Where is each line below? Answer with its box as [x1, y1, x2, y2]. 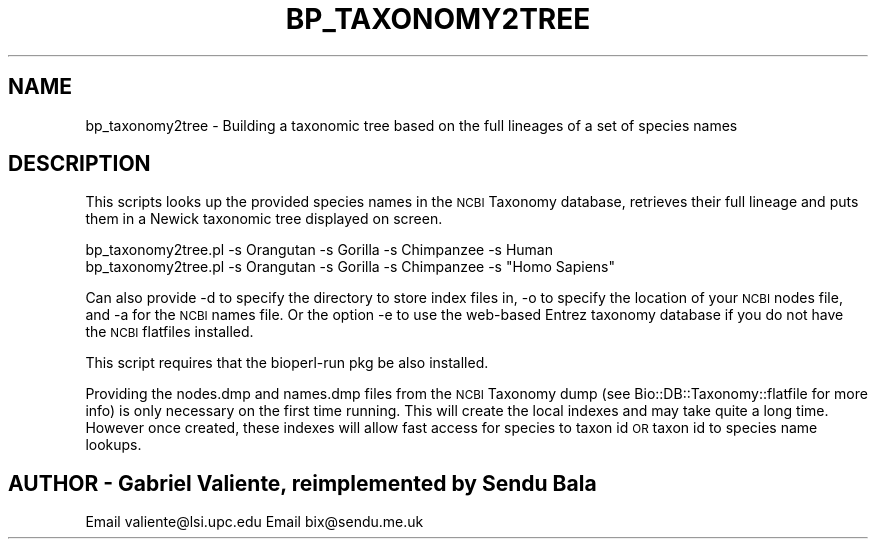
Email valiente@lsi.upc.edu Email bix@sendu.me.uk [85, 513, 424, 531]
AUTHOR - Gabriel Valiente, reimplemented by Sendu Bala [8, 470, 597, 496]
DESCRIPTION [8, 151, 151, 177]
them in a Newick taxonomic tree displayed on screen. [85, 210, 443, 228]
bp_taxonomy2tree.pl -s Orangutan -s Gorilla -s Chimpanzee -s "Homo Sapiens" [85, 258, 615, 276]
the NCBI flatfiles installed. [85, 323, 254, 341]
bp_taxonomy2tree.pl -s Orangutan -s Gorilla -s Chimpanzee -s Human [85, 241, 554, 259]
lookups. [85, 436, 142, 454]
